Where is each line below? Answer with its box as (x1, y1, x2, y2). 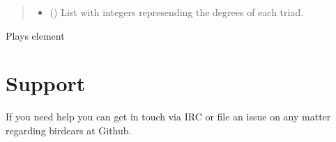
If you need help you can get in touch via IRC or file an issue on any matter (6, 109, 331, 124)
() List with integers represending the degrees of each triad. (49, 5, 304, 19)
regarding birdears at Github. (6, 123, 132, 137)
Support (6, 69, 86, 97)
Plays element (6, 28, 65, 42)
